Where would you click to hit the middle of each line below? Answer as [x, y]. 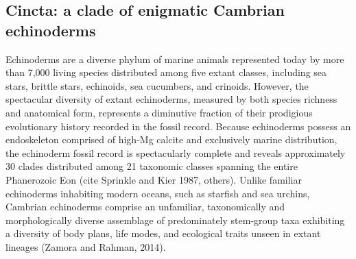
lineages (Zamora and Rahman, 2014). [86, 246]
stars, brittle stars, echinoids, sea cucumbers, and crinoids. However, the [157, 85]
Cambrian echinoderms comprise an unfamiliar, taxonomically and [145, 207]
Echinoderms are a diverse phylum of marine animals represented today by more [175, 59]
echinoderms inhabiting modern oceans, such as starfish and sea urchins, [158, 193]
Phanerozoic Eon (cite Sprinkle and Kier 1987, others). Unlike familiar [154, 179]
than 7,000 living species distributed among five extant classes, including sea [166, 72]
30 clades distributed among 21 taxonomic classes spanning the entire [152, 166]
